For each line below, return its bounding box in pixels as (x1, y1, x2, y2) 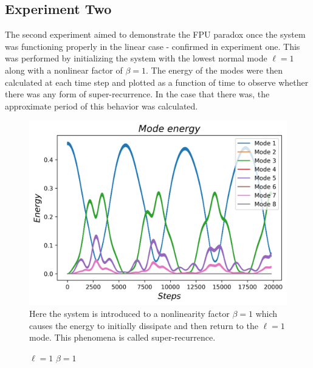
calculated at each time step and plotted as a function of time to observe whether (5, 75, 309, 88)
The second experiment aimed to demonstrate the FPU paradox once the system (5, 28, 306, 41)
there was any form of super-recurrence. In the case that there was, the (5, 88, 270, 100)
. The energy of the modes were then (146, 63, 283, 76)
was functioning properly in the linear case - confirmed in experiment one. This (5, 40, 300, 52)
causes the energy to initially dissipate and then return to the (29, 319, 258, 332)
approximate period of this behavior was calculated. (5, 99, 198, 112)
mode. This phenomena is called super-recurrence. (29, 331, 216, 344)
